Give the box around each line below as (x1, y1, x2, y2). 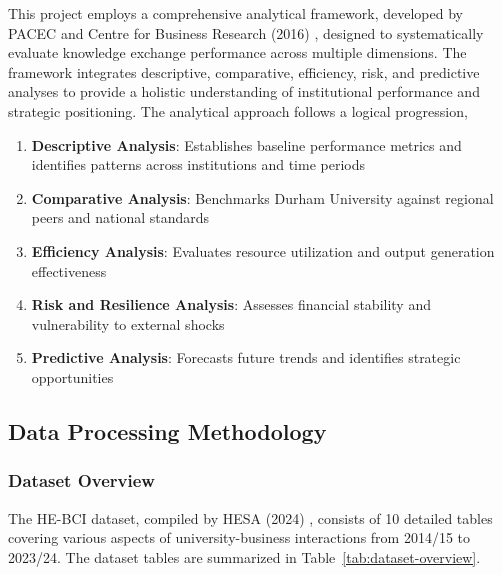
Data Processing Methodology (8, 415, 327, 446)
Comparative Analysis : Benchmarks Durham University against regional (31, 187, 494, 208)
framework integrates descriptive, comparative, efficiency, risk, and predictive (8, 61, 480, 82)
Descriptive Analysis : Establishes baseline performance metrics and (31, 134, 462, 155)
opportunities (31, 366, 114, 387)
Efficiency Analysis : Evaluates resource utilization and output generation (31, 240, 495, 261)
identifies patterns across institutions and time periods (31, 154, 365, 175)
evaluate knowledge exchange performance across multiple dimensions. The (8, 42, 467, 63)
